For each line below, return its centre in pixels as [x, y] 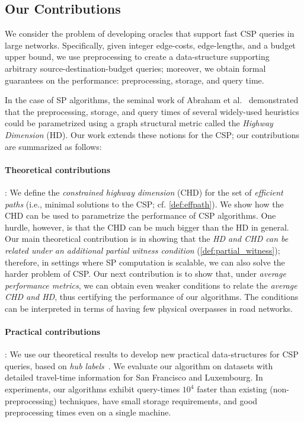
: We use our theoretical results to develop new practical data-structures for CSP [152, 354]
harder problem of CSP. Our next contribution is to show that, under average [145, 274]
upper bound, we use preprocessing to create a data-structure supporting [137, 57]
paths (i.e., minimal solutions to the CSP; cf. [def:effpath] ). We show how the [144, 204]
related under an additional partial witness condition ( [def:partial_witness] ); [143, 250]
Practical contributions [53, 332]
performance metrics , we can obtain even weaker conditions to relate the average [151, 285]
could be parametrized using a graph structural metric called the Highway [139, 123]
